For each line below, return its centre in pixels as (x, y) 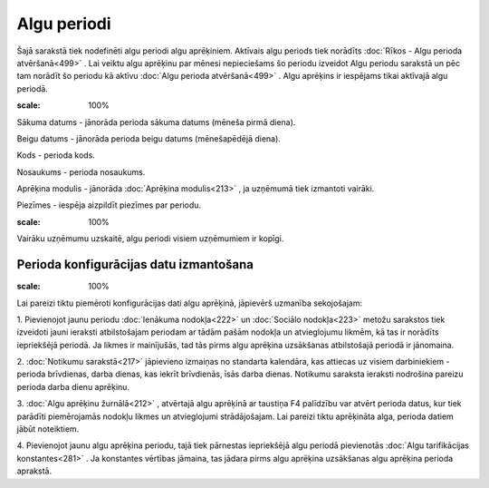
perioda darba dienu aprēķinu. (73, 386)
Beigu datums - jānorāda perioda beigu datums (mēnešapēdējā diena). (149, 138)
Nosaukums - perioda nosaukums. (81, 171)
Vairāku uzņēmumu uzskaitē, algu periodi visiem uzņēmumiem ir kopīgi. (150, 239)
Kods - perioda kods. (56, 155)
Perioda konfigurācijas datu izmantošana (135, 264)
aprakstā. (34, 471)
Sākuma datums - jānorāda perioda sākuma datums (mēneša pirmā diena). (156, 122)
